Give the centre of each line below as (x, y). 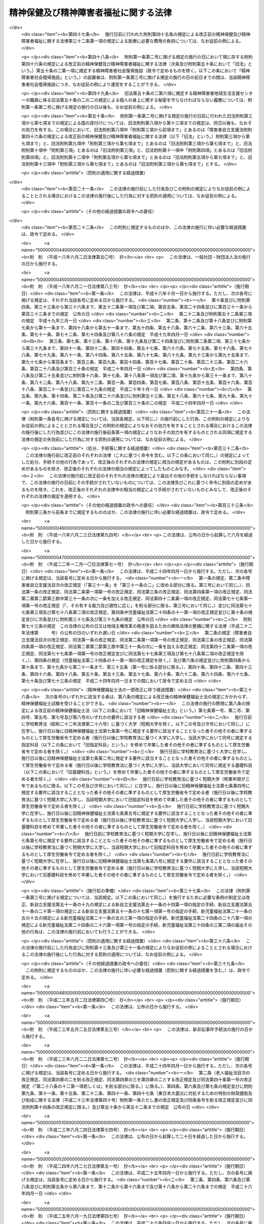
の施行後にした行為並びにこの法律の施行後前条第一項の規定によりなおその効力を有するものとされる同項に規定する (137, 432)
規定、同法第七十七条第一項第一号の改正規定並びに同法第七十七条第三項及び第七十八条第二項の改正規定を (132, 653)
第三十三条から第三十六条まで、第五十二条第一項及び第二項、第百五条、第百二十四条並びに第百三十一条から (143, 307)
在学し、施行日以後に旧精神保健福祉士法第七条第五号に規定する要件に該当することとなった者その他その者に (139, 813)
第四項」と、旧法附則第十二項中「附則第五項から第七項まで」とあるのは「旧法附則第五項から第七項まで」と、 (136, 157)
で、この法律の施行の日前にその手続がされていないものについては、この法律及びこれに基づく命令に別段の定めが (134, 483)
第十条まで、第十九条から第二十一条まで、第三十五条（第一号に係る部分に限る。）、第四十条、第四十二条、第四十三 (137, 667)
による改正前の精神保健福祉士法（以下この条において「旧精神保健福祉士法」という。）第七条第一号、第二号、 (135, 710)
